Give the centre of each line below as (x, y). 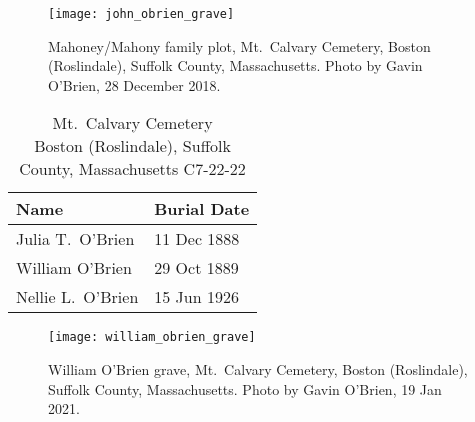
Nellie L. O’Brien (77, 297)
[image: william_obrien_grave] (152, 337)
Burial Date (202, 209)
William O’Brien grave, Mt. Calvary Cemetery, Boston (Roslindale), (258, 369)
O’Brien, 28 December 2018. (134, 84)
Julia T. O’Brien (75, 239)
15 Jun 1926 (196, 297)
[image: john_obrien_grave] (141, 14)
